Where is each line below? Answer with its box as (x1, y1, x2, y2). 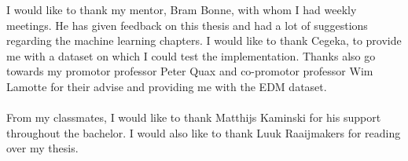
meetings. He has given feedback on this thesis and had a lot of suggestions (6, 16, 368, 33)
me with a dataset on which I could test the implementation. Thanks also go (6, 47, 376, 64)
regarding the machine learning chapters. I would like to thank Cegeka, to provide (6, 32, 402, 49)
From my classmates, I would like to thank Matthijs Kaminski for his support (6, 109, 381, 126)
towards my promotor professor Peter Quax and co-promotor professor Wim (6, 63, 373, 79)
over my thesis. (6, 140, 79, 156)
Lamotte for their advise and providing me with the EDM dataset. (6, 78, 327, 94)
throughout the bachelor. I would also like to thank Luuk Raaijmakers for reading (6, 124, 401, 141)
